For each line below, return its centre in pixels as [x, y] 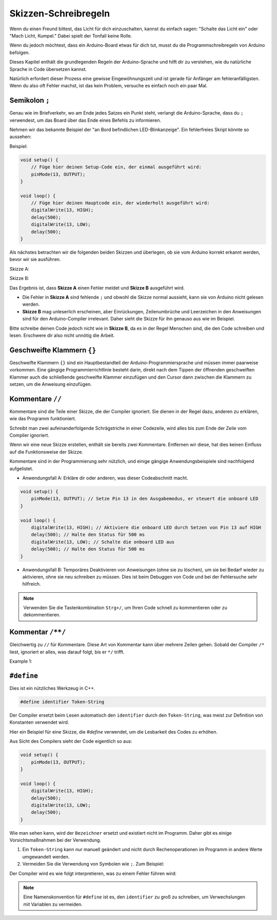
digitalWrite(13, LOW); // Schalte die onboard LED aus [103, 542]
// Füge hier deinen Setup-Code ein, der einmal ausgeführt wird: [116, 167]
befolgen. [20, 52]
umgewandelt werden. [46, 857]
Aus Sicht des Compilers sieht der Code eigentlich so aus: [71, 741]
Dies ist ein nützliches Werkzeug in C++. [52, 688]
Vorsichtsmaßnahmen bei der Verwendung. [55, 840]
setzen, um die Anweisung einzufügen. [51, 384]
